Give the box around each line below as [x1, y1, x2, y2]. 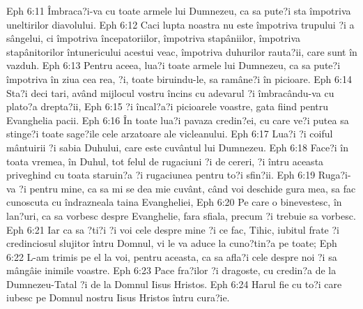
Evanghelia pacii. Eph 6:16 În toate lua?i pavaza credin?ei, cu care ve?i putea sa [6, 112, 349, 127]
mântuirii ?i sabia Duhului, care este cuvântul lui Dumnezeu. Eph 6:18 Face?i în [6, 140, 349, 154]
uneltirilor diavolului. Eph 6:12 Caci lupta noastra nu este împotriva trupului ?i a [6, 17, 355, 31]
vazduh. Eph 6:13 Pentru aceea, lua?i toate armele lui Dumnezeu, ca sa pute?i [6, 58, 341, 73]
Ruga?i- [318, 167, 351, 182]
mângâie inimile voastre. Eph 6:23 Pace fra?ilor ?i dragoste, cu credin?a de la [6, 263, 337, 278]
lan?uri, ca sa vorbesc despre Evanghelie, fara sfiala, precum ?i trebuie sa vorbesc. [6, 208, 356, 223]
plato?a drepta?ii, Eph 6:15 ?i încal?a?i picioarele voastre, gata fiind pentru [6, 99, 329, 114]
